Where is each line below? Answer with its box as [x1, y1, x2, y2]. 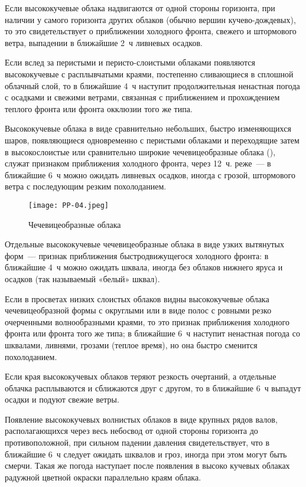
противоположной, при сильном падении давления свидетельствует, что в [5, 436, 270, 449]
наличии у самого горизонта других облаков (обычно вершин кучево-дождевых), [5, 13, 296, 25]
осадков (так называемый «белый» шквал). [5, 272, 160, 285]
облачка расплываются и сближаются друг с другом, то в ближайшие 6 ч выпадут [5, 381, 301, 394]
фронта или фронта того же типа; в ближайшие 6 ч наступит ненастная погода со [5, 327, 300, 339]
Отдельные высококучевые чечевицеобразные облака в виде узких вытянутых [5, 238, 284, 250]
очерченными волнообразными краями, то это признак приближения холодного [5, 315, 289, 328]
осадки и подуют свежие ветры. [5, 393, 119, 406]
